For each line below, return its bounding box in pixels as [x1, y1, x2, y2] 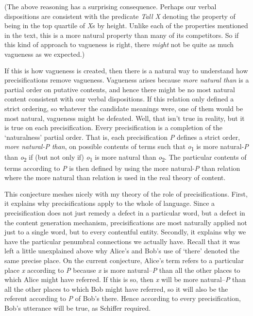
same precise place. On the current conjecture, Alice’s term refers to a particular [4, 255, 244, 265]
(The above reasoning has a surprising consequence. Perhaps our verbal [4, 1, 217, 11]
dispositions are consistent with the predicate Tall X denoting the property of [4, 11, 236, 21]
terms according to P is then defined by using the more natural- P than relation [4, 163, 240, 173]
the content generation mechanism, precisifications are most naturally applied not [4, 217, 247, 227]
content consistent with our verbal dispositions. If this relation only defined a [4, 94, 234, 104]
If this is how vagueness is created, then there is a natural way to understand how [4, 65, 248, 75]
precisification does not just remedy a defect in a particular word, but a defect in [4, 207, 245, 217]
